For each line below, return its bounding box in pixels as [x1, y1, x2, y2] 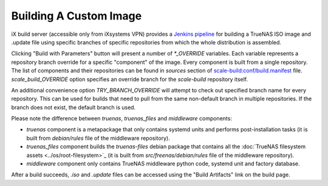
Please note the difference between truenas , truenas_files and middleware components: [11, 115, 232, 122]
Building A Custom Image [11, 9, 142, 22]
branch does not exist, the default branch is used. [11, 103, 136, 111]
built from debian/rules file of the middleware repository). [26, 134, 170, 142]
